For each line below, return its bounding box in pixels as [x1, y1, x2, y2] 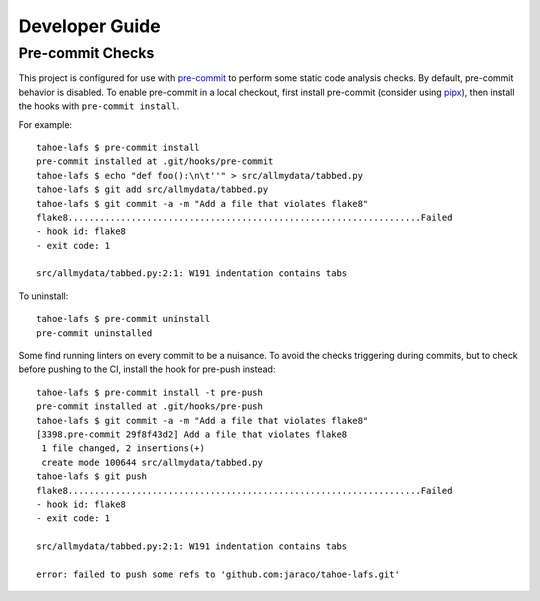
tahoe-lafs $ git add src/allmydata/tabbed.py [36, 184, 269, 195]
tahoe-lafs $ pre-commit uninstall [36, 313, 211, 325]
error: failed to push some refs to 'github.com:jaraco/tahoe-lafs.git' [36, 568, 400, 580]
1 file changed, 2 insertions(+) [41, 443, 205, 454]
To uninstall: [18, 290, 69, 302]
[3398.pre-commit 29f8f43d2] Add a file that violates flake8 [36, 428, 348, 440]
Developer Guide [18, 15, 161, 37]
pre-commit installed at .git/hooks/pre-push [36, 401, 264, 412]
